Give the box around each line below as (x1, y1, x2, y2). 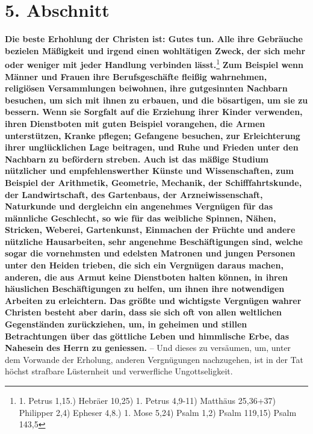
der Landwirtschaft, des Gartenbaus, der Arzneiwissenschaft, (5, 188, 263, 200)
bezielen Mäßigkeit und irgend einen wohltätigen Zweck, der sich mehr (5, 44, 306, 57)
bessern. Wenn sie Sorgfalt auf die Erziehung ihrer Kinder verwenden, (5, 105, 303, 118)
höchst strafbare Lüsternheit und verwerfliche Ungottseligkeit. (5, 365, 233, 377)
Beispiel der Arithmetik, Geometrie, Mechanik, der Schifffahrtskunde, (5, 176, 302, 188)
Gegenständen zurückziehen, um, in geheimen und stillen (5, 318, 247, 330)
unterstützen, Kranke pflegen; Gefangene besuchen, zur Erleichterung (5, 129, 300, 141)
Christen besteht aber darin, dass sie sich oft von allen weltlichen (5, 306, 282, 318)
